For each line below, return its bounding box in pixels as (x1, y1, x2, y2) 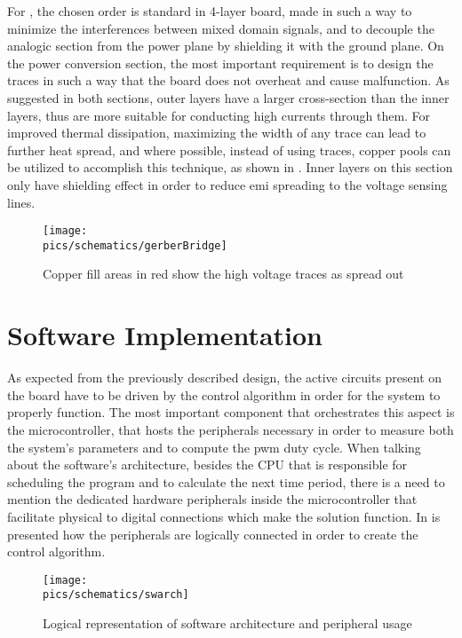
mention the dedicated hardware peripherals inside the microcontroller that (7, 490, 418, 508)
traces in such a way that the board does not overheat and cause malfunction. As (7, 71, 450, 90)
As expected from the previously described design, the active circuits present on (7, 368, 442, 387)
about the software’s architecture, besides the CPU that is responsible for (7, 455, 408, 474)
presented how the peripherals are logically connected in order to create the (7, 524, 418, 543)
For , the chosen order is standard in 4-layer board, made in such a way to (7, 2, 412, 20)
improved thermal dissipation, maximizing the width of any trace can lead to (7, 123, 426, 142)
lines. (7, 193, 36, 211)
